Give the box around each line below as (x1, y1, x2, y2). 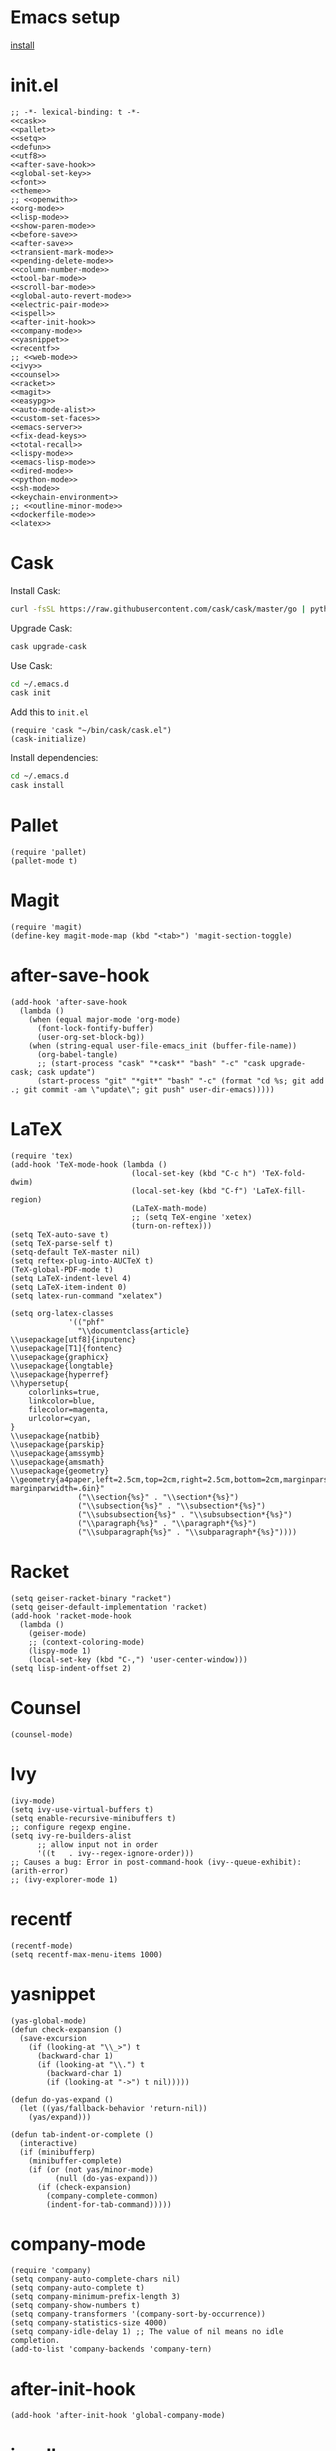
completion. (10, 2336, 60, 2346)
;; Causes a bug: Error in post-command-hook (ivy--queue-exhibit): (10, 1857, 302, 1867)
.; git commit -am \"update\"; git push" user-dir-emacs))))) (10, 1084, 275, 1095)
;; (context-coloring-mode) (28, 1637, 145, 1647)
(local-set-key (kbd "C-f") (131, 1186, 248, 1196)
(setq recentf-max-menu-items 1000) (10, 1949, 163, 1960)
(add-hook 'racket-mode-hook (10, 1611, 132, 1621)
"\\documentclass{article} (77, 1326, 190, 1336)
